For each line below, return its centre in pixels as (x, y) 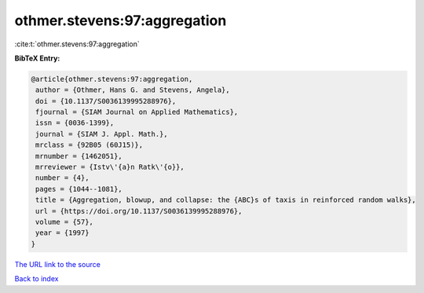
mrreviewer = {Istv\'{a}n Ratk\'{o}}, (110, 167)
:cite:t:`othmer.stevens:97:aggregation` (77, 44)
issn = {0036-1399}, (75, 123)
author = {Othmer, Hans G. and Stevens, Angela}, (133, 90)
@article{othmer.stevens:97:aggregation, (112, 79)
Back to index (37, 279)
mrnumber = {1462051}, (79, 156)
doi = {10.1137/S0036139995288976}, (106, 101)
